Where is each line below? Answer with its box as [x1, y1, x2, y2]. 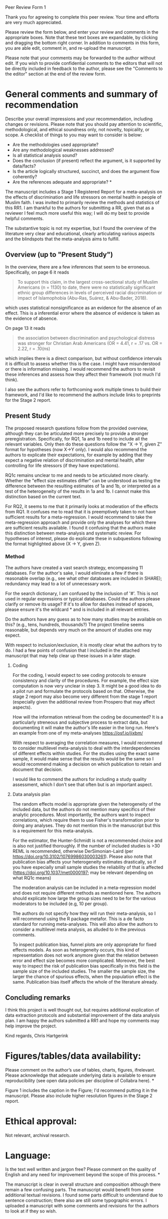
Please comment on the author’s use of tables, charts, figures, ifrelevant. [5, 1067, 155, 1073]
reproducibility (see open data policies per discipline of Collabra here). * [5, 1077, 154, 1083]
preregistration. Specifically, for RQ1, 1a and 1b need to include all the [5, 436, 148, 442]
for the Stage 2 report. [5, 397, 52, 403]
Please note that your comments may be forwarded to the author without [5, 55, 155, 61]
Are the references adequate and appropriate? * [12, 179, 112, 185]
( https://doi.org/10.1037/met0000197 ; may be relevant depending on [12, 869, 153, 876]
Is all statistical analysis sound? [12, 152, 78, 158]
